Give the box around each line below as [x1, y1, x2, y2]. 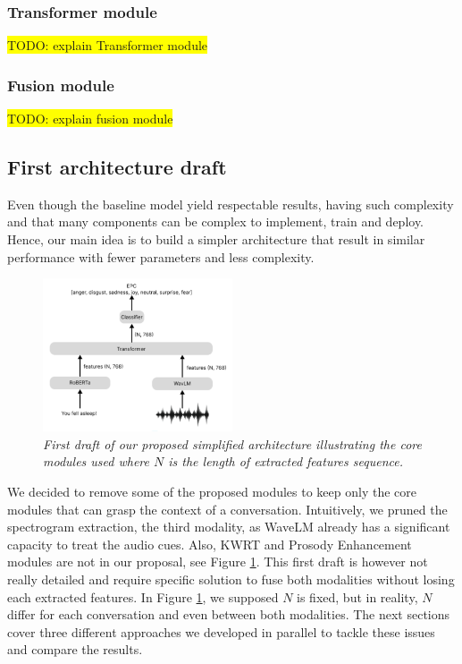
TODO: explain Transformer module [7, 36, 208, 55]
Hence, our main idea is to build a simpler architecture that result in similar [7, 230, 425, 249]
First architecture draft [7, 153, 227, 181]
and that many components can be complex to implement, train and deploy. [7, 212, 424, 231]
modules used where [43, 452, 149, 471]
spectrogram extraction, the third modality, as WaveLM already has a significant [7, 517, 450, 536]
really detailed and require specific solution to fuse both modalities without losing [7, 570, 455, 589]
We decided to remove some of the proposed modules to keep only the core [7, 482, 417, 501]
